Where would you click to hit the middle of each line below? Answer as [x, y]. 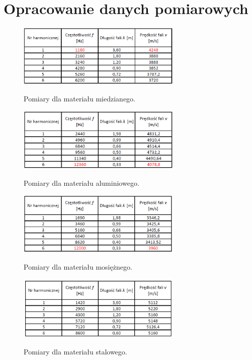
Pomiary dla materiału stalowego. [75, 352]
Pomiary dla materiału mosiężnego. [78, 266]
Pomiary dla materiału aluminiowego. [81, 183]
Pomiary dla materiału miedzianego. [79, 99]
